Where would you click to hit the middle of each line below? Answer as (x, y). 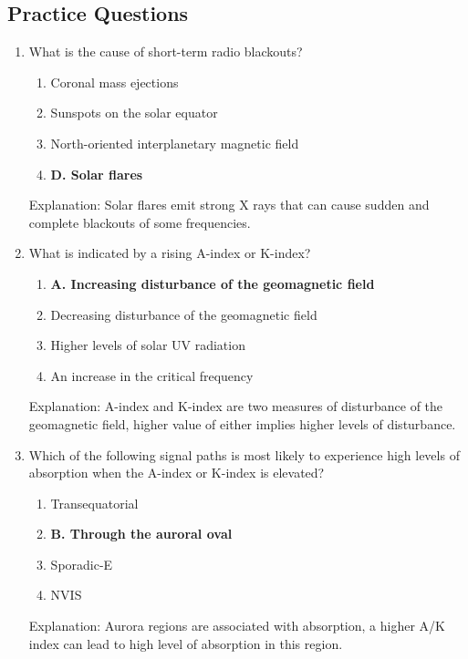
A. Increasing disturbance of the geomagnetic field (213, 283)
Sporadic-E (82, 564)
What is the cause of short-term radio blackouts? (166, 51)
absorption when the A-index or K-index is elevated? (177, 473)
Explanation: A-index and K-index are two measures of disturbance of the (236, 406)
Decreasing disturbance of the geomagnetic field (184, 314)
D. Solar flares (97, 174)
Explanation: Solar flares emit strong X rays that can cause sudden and (229, 205)
